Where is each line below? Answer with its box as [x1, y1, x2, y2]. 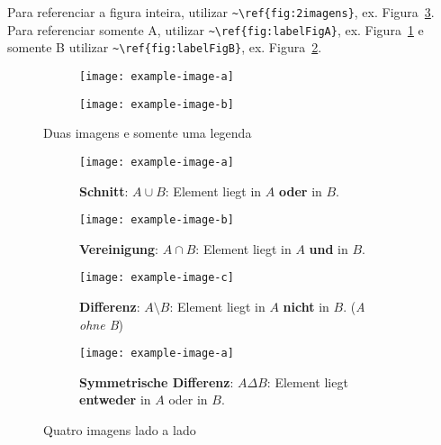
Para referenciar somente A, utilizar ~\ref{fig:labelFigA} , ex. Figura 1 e [7, 20, 424, 39]
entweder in [79, 390, 151, 409]
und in [309, 239, 348, 258]
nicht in [283, 297, 329, 316]
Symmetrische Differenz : [79, 372, 234, 391]
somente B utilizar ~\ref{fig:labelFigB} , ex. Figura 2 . [7, 38, 322, 57]
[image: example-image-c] [79, 271, 234, 285]
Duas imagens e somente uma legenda [43, 123, 252, 142]
